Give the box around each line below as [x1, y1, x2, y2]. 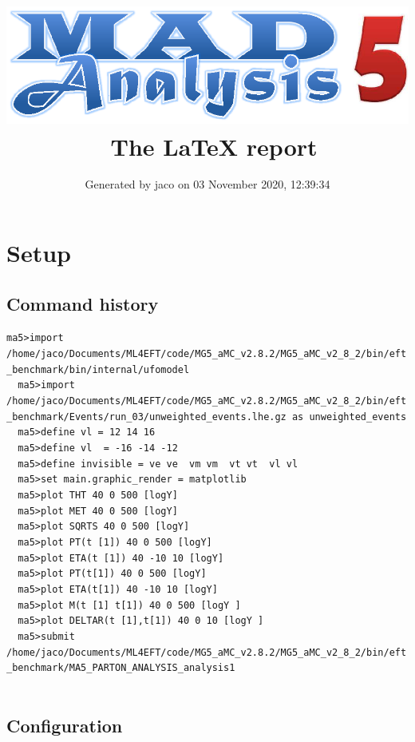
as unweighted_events [291, 411, 407, 423]
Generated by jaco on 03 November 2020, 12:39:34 [85, 176, 330, 192]
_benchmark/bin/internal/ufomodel [6, 363, 190, 375]
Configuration [6, 712, 123, 737]
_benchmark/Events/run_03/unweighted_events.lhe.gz [6, 411, 287, 423]
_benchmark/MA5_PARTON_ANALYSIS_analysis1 [6, 662, 235, 674]
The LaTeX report [110, 129, 318, 162]
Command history [6, 291, 159, 315]
